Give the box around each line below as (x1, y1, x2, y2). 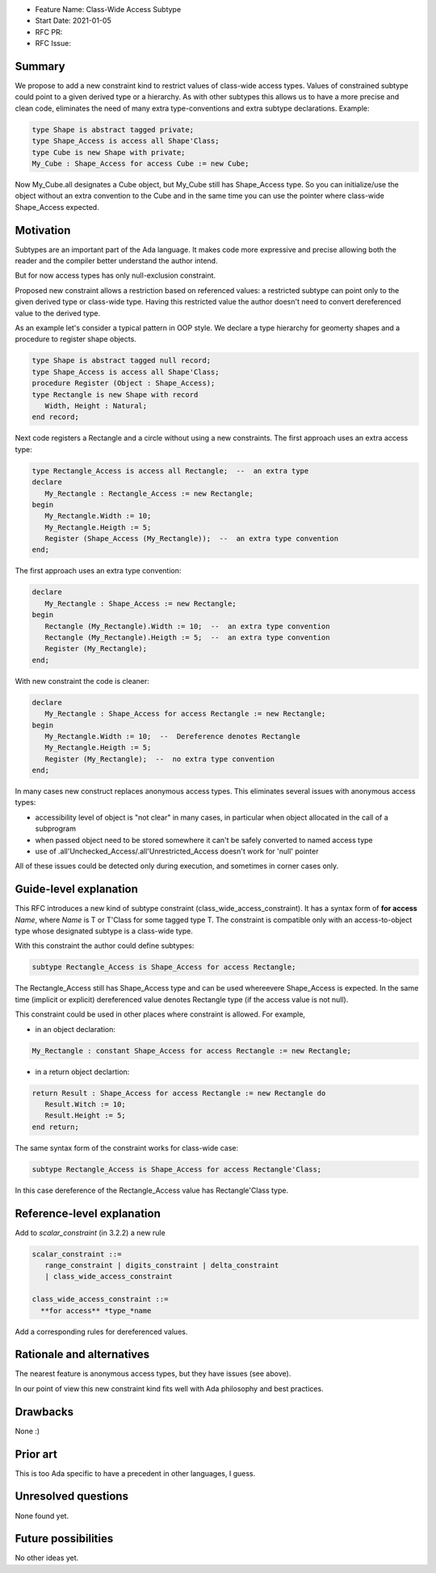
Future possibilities (15, 1532, 114, 1546)
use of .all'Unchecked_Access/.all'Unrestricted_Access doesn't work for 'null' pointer (35, 846, 319, 856)
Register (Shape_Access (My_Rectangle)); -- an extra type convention (44, 534, 339, 543)
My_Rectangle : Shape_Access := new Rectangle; (44, 598, 237, 608)
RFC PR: (35, 27, 63, 36)
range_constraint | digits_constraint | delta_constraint (44, 1260, 279, 1269)
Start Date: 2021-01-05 (35, 16, 112, 26)
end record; (31, 413, 80, 422)
